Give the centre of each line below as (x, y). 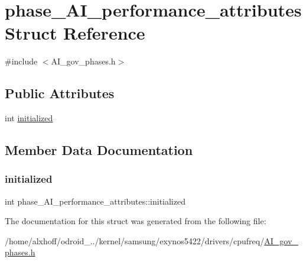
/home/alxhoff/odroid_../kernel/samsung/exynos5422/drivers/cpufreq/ (135, 240)
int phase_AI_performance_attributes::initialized (95, 201)
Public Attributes (60, 93)
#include (21, 61)
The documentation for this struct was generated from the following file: (136, 221)
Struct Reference (75, 33)
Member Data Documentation (99, 150)
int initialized (29, 118)
